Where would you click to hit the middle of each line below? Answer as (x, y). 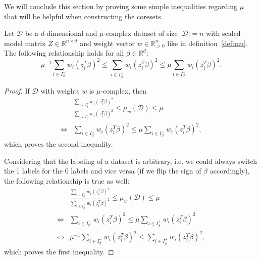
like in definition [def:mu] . (207, 43)
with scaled (223, 33)
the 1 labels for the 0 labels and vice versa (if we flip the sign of (103, 171)
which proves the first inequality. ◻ (59, 252)
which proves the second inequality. (59, 144)
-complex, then (123, 91)
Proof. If (17, 91)
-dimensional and (71, 33)
